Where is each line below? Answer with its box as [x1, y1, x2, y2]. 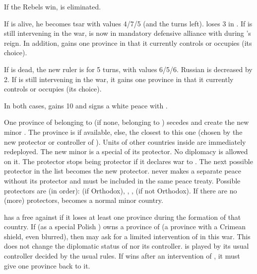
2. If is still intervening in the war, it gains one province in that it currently [4, 74, 234, 84]
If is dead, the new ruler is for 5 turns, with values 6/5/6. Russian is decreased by [4, 64, 253, 74]
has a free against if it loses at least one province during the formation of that [4, 211, 241, 222]
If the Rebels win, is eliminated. [4, 1, 101, 11]
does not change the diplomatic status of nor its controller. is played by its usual [4, 241, 249, 251]
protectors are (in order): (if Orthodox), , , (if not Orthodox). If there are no [4, 185, 237, 195]
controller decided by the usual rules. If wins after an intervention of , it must [4, 251, 240, 261]
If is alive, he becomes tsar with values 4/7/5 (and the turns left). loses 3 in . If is [4, 18, 253, 28]
